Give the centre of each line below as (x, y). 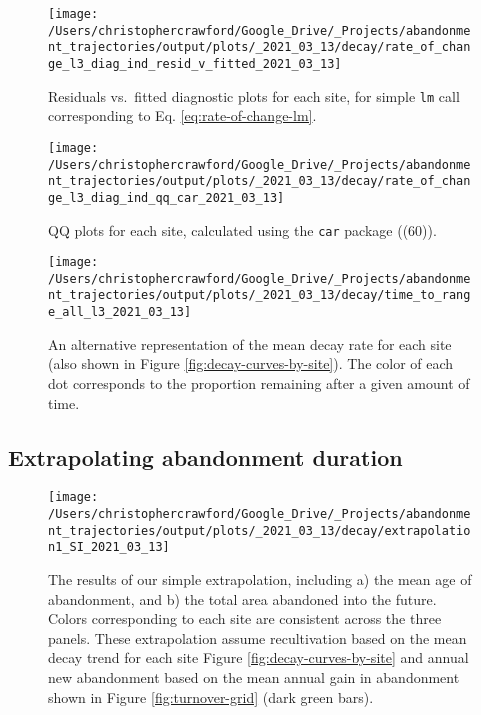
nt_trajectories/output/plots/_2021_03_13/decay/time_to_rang (259, 295)
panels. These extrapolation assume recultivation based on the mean (257, 637)
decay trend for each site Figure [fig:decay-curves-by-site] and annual (258, 657)
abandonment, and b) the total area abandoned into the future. (242, 598)
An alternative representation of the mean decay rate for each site (250, 343)
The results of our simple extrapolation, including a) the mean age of (260, 578)
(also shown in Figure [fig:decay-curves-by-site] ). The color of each (251, 363)
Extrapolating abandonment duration (205, 456)
